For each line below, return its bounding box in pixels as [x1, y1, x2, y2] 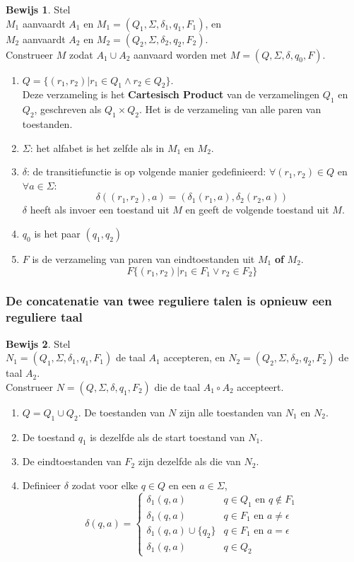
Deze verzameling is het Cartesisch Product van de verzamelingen [22, 87, 320, 102]
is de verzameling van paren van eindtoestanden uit [32, 251, 255, 266]
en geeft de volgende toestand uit [185, 202, 329, 217]
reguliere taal [6, 308, 83, 326]
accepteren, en [163, 350, 225, 365]
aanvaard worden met [134, 47, 227, 62]
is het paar [34, 226, 81, 240]
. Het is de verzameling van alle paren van [139, 102, 321, 117]
